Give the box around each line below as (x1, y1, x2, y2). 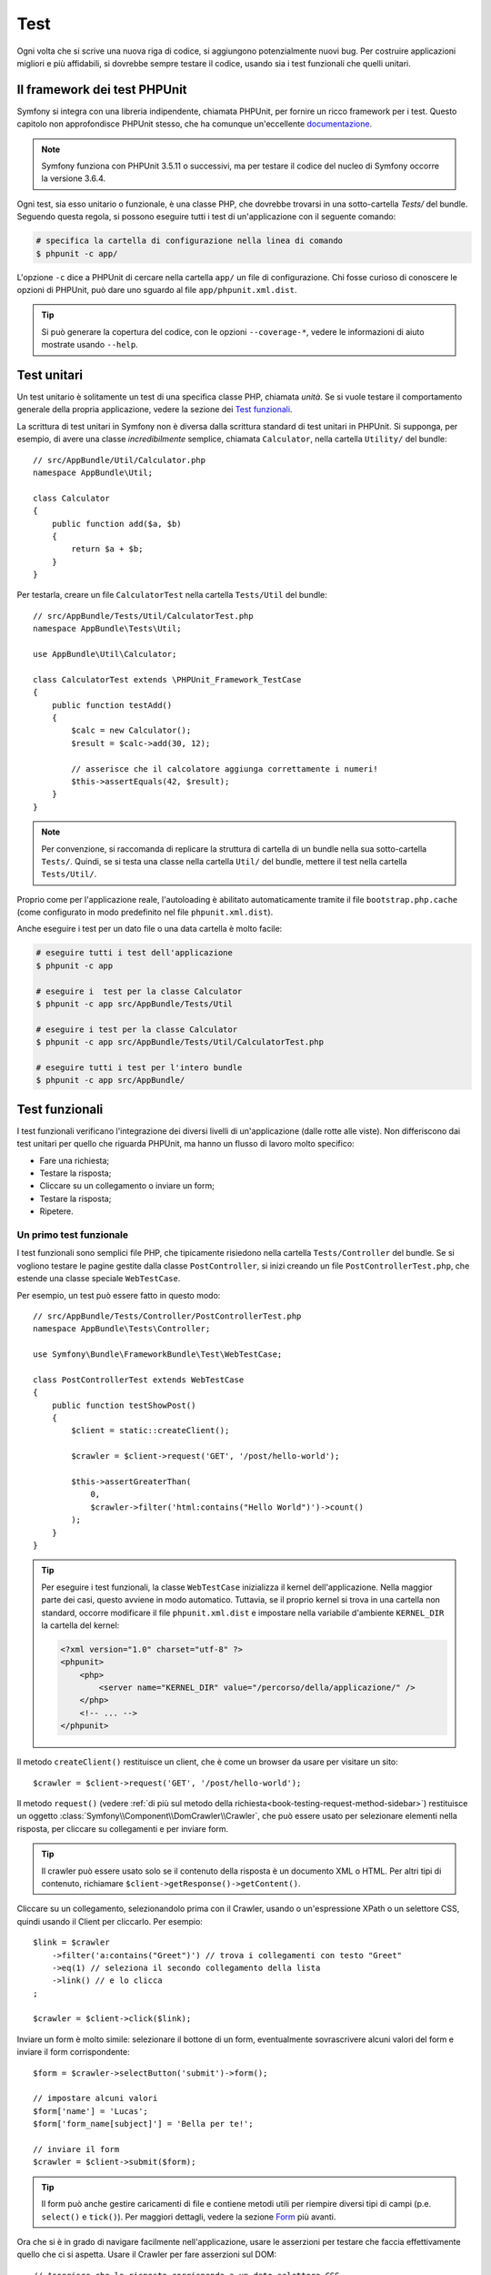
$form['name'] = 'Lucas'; (33, 2106, 149, 2116)
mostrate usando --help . (41, 339, 138, 350)
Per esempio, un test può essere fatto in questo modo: (16, 1289, 221, 1300)
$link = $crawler (33, 1937, 110, 1947)
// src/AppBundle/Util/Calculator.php (33, 455, 206, 465)
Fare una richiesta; (39, 1155, 110, 1166)
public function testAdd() (51, 700, 173, 710)
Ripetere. (39, 1206, 74, 1217)
